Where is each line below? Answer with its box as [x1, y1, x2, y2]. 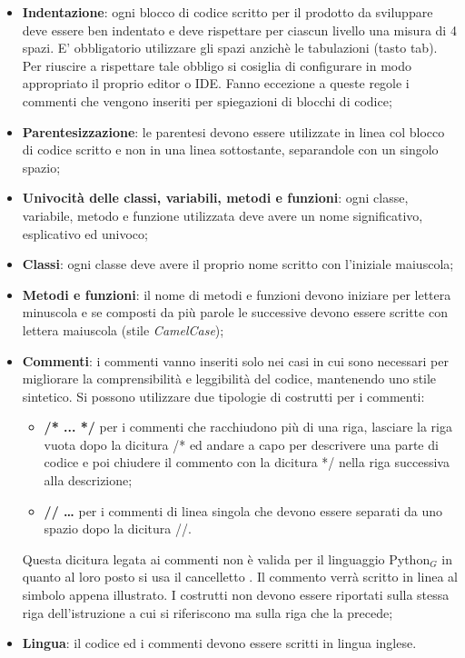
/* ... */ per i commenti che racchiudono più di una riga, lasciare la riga [44, 417, 452, 436]
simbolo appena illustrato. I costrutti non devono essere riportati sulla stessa [22, 585, 450, 604]
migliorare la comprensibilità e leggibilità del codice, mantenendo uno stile [22, 369, 437, 388]
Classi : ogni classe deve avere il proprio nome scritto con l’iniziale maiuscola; [22, 254, 454, 274]
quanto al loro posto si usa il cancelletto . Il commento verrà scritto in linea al [22, 567, 458, 586]
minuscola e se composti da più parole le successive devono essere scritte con [22, 303, 448, 322]
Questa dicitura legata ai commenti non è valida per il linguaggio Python [22, 549, 430, 568]
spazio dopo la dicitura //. [44, 519, 192, 538]
